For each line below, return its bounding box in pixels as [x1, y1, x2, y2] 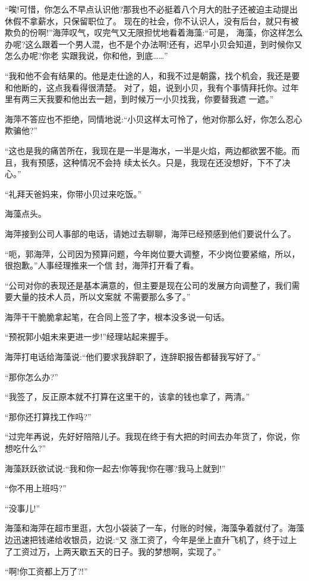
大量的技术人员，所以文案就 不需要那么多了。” [12, 290, 191, 303]
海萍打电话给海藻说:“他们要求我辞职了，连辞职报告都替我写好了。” [5, 351, 261, 363]
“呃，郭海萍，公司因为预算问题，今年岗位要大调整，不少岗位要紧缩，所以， [5, 247, 300, 260]
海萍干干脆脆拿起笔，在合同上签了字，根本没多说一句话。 [5, 310, 229, 323]
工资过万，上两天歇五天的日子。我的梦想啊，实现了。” [12, 545, 221, 557]
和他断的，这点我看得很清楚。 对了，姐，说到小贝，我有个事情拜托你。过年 [5, 81, 299, 93]
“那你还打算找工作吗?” [5, 410, 92, 422]
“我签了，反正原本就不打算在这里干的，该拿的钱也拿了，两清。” [5, 390, 250, 403]
